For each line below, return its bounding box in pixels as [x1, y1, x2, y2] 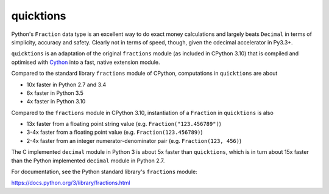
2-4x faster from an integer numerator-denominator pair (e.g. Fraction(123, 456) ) [26, 137, 242, 144]
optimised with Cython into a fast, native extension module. [11, 58, 160, 66]
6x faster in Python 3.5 [26, 89, 83, 97]
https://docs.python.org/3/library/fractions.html [11, 179, 130, 187]
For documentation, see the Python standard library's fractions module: [11, 168, 197, 176]
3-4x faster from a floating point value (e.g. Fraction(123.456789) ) [26, 128, 203, 136]
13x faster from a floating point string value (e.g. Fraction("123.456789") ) [26, 120, 222, 128]
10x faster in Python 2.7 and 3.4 [26, 81, 107, 88]
